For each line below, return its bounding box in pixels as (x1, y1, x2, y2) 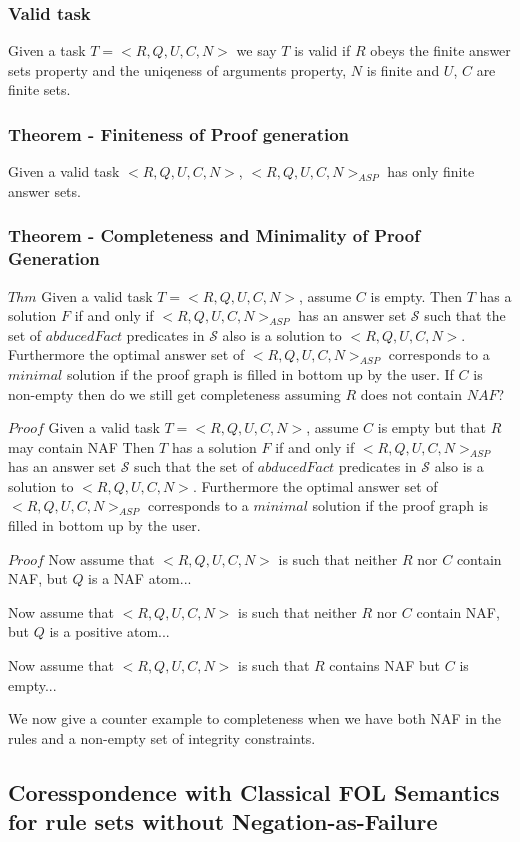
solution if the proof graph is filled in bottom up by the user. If (66, 363, 454, 384)
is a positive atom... (49, 621, 170, 642)
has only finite (387, 161, 475, 182)
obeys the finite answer (370, 40, 511, 61)
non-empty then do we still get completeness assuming (8, 383, 341, 404)
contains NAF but (329, 655, 441, 676)
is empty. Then (370, 285, 462, 306)
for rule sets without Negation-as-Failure (8, 806, 438, 837)
